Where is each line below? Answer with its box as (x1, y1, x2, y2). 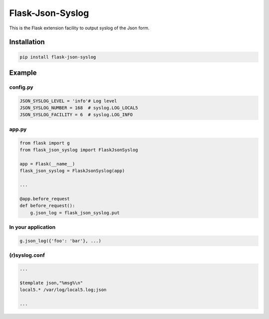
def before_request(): (19, 203, 75, 209)
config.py (9, 84, 33, 91)
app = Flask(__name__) (19, 161, 75, 166)
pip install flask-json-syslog (19, 54, 97, 60)
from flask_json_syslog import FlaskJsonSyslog (19, 147, 138, 153)
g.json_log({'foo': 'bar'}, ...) (19, 238, 102, 244)
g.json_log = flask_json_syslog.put (30, 210, 120, 215)
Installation (9, 38, 45, 46)
